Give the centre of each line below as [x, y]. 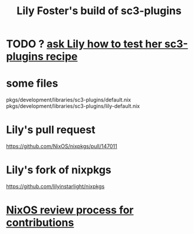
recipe [62, 57]
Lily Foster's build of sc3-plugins [99, 11]
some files [32, 83]
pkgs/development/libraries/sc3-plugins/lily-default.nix [73, 106]
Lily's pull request [51, 130]
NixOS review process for [70, 210]
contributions [40, 223]
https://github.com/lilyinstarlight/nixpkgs [55, 186]
